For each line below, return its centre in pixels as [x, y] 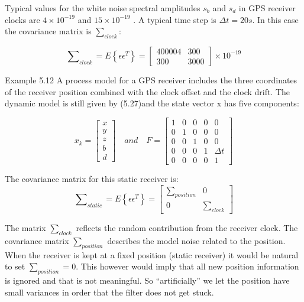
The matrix [25, 228]
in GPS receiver [267, 8]
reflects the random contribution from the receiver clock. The [187, 228]
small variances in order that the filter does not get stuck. [109, 292]
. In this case [275, 19]
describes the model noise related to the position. [196, 240]
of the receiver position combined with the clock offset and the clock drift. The [148, 91]
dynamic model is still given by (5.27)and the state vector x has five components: [152, 103]
